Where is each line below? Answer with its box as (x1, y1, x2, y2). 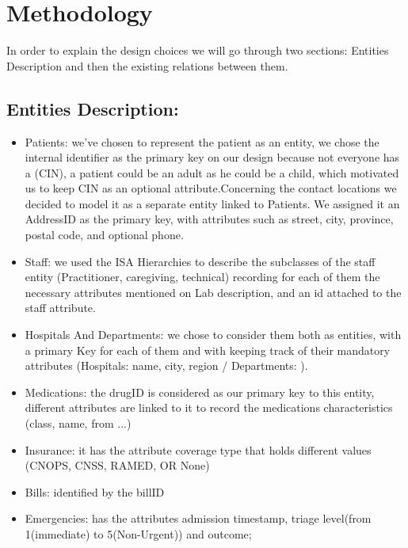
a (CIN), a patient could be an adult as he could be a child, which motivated (25, 164, 399, 181)
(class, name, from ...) (25, 415, 132, 432)
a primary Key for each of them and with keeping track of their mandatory (25, 341, 391, 358)
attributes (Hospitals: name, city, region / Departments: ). (25, 357, 308, 374)
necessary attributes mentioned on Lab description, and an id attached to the (25, 284, 402, 300)
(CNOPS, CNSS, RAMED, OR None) (25, 457, 210, 474)
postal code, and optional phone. (25, 226, 184, 243)
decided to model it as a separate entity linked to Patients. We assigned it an (25, 195, 400, 211)
